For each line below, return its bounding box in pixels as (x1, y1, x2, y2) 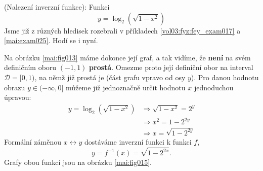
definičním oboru (4, 62, 57, 73)
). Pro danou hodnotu (191, 72, 259, 82)
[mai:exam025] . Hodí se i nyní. (4, 35, 98, 46)
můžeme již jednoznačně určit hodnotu (66, 82, 186, 92)
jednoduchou (194, 82, 234, 92)
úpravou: (4, 92, 31, 102)
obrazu (4, 82, 25, 92)
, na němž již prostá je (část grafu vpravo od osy (34, 72, 186, 82)
